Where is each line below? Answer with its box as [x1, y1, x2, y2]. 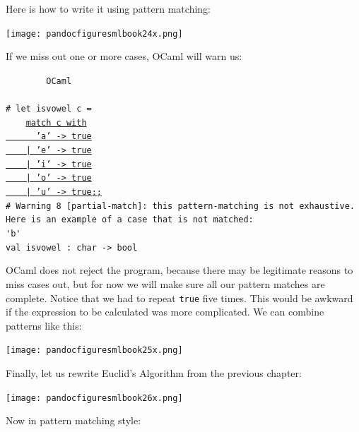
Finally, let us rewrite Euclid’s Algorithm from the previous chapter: [6, 366, 302, 380]
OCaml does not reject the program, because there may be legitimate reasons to [6, 263, 353, 277]
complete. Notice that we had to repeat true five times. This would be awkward [6, 290, 353, 305]
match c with [25, 117, 87, 128]
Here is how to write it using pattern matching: [6, 1, 211, 16]
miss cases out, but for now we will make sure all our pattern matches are [6, 276, 325, 291]
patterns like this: [6, 318, 82, 332]
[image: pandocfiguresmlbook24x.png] [6, 28, 183, 39]
